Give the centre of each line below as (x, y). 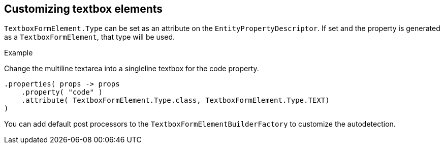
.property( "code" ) (62, 92)
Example (19, 53)
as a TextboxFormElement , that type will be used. (89, 37)
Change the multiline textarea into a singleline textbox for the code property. (132, 69)
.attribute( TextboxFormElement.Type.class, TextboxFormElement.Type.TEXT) (175, 100)
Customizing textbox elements (84, 9)
